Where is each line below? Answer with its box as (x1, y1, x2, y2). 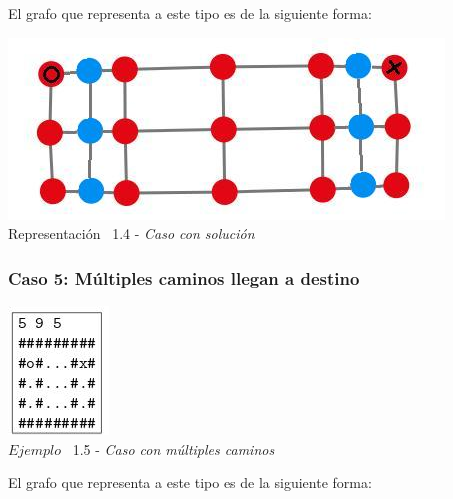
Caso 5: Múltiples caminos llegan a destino (8, 265, 360, 290)
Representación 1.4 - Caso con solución (8, 223, 255, 244)
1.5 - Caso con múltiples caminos (72, 438, 275, 459)
